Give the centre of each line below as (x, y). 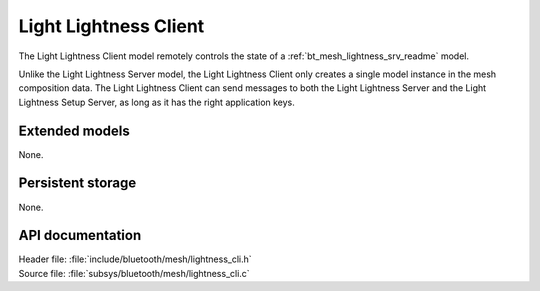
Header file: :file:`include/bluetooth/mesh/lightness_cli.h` (135, 259)
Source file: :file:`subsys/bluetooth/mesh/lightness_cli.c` (134, 273)
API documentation (80, 235)
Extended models (74, 130)
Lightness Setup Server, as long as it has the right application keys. (156, 102)
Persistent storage (77, 183)
